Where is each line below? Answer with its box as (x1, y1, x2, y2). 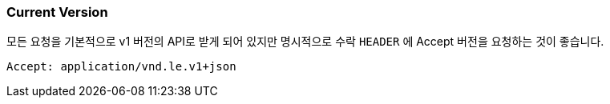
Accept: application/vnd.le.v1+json (6, 60, 236, 74)
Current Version (6, 4, 108, 20)
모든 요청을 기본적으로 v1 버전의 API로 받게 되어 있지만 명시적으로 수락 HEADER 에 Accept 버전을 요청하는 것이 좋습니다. (6, 34, 604, 49)
